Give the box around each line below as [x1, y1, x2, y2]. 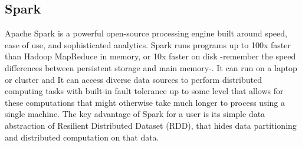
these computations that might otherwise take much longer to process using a [5, 96, 285, 108]
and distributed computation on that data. [5, 131, 159, 143]
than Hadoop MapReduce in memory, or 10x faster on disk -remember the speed [5, 50, 296, 62]
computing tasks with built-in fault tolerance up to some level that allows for [5, 85, 284, 97]
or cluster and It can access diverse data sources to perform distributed [5, 73, 262, 85]
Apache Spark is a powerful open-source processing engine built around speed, [5, 27, 287, 39]
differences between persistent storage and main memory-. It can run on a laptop [5, 61, 297, 73]
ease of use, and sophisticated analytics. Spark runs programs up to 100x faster [5, 38, 291, 51]
